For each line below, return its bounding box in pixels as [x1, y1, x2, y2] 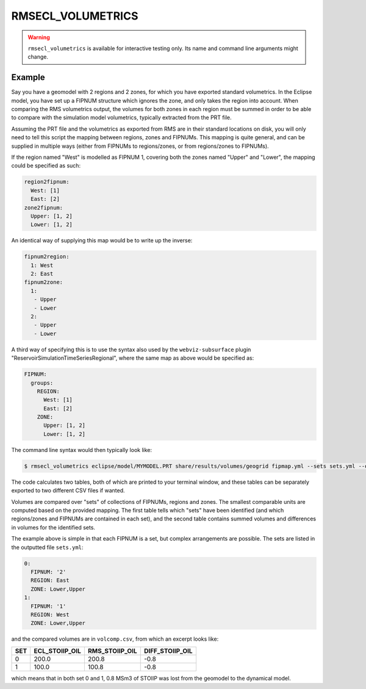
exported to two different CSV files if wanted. [11, 487, 125, 494]
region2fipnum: [24, 178, 70, 186]
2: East [30, 271, 54, 277]
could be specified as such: [11, 162, 81, 169]
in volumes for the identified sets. [11, 523, 96, 531]
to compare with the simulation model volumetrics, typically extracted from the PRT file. [11, 114, 232, 122]
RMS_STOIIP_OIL [87, 646, 137, 655]
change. [27, 53, 49, 60]
